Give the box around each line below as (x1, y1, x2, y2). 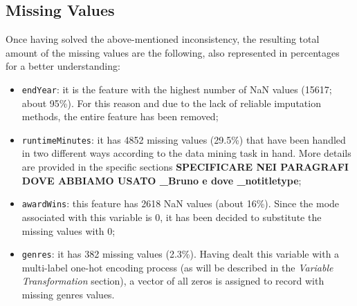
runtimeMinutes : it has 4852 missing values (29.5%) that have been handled (21, 132, 346, 146)
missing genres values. (21, 287, 115, 301)
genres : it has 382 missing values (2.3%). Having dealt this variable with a (21, 247, 340, 261)
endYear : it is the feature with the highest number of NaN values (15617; (21, 82, 332, 96)
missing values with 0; (21, 223, 116, 238)
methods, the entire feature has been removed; (21, 109, 219, 124)
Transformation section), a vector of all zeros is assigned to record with (21, 274, 324, 288)
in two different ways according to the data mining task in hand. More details (21, 146, 351, 160)
